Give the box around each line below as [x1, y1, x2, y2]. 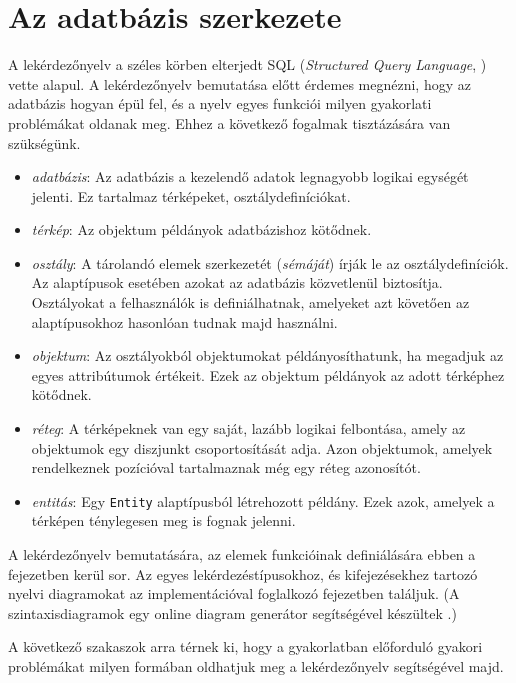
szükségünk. [8, 132, 81, 153]
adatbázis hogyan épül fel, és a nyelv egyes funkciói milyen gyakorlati [8, 93, 432, 114]
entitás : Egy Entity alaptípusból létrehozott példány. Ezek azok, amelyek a [31, 490, 495, 511]
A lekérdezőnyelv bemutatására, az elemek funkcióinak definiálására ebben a [8, 544, 476, 565]
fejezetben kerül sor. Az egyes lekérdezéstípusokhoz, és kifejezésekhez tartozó [8, 563, 478, 584]
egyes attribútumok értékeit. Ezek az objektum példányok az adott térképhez [31, 364, 505, 385]
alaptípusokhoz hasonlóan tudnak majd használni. [31, 311, 338, 332]
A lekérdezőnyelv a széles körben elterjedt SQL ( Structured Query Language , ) [8, 54, 487, 75]
